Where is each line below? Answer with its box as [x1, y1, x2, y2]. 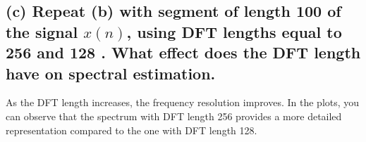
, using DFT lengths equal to [126, 20, 342, 42]
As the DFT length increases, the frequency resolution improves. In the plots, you [6, 95, 360, 110]
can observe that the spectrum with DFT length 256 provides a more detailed [6, 108, 342, 123]
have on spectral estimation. [6, 62, 216, 84]
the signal [6, 20, 78, 42]
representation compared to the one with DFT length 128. [6, 122, 257, 137]
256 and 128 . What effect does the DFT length [6, 41, 361, 63]
